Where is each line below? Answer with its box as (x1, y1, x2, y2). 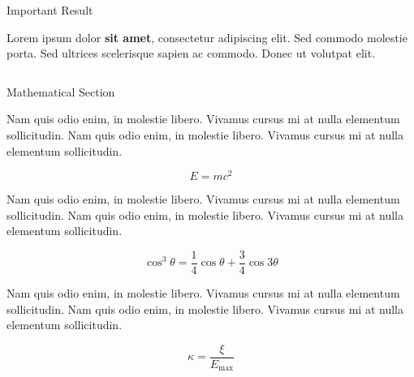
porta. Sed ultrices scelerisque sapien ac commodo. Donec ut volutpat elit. (6, 45, 376, 62)
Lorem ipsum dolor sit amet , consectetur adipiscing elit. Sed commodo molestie (6, 28, 408, 45)
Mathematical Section (6, 83, 115, 100)
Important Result (6, 2, 93, 18)
